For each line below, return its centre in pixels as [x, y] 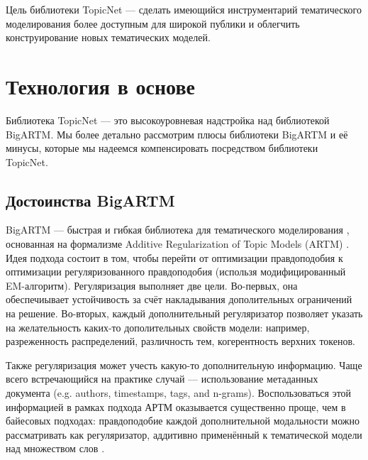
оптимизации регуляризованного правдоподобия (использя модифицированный [176, 272]
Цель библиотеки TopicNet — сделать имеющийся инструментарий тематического [184, 9]
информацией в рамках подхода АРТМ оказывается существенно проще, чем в [176, 406]
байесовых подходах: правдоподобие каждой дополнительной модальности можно [183, 421]
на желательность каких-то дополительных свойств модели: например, [158, 327]
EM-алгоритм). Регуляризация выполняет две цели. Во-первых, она [152, 285]
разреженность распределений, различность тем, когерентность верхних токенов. [181, 341]
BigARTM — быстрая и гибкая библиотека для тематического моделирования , [178, 230]
